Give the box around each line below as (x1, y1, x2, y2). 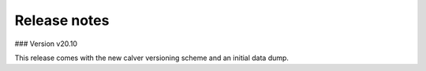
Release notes (14, 12, 110, 29)
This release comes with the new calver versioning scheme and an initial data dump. (14, 53, 290, 62)
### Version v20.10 (14, 39, 78, 48)
